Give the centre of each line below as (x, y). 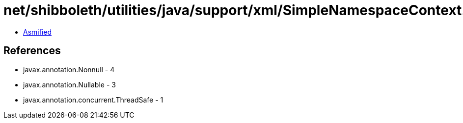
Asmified (38, 32)
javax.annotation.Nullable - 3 (69, 84)
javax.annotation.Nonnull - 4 (69, 69)
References (32, 51)
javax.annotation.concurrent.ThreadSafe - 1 (93, 100)
